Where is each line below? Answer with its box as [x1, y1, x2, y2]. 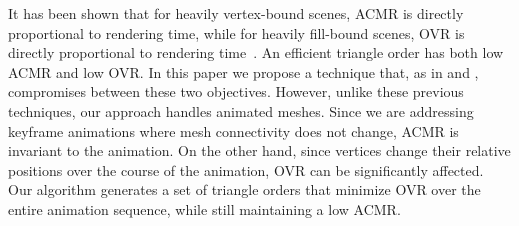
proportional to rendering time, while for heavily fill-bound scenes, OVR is [8, 22, 465, 43]
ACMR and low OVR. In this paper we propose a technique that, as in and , [8, 61, 479, 82]
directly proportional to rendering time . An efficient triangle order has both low [8, 42, 504, 63]
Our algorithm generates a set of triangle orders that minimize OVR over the [8, 179, 481, 200]
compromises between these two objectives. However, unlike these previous [8, 81, 464, 102]
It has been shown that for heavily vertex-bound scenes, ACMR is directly [8, 3, 464, 23]
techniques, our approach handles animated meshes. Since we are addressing [8, 100, 474, 121]
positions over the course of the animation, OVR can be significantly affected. [8, 159, 484, 180]
